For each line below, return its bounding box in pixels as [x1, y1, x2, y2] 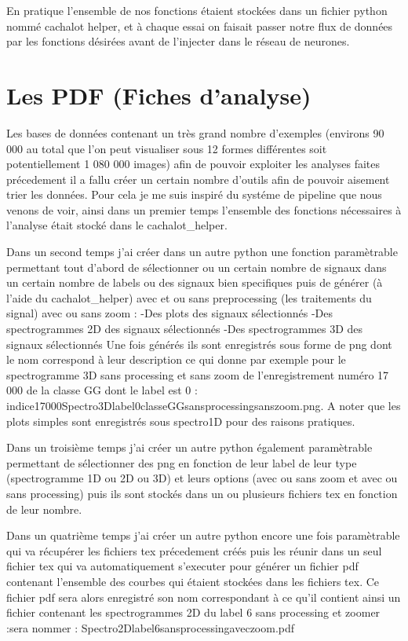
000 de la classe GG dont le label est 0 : [6, 382, 198, 398]
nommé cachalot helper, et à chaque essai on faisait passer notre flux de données [6, 17, 393, 34]
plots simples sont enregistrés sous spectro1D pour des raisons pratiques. [6, 412, 355, 429]
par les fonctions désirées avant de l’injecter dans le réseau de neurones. [6, 33, 350, 49]
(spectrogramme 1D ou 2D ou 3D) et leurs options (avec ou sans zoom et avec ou [6, 470, 398, 486]
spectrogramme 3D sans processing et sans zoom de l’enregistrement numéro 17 [6, 366, 389, 383]
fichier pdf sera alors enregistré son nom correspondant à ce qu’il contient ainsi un [6, 588, 401, 605]
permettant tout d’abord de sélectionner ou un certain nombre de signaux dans [6, 258, 387, 275]
